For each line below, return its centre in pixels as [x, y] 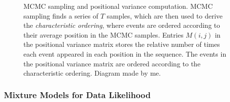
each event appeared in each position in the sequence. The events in [125, 53]
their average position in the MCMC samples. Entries [104, 34]
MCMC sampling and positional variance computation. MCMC [118, 6]
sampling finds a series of [61, 15]
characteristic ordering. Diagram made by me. [92, 73]
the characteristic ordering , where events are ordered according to [122, 25]
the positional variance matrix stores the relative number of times [122, 44]
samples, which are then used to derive [165, 15]
